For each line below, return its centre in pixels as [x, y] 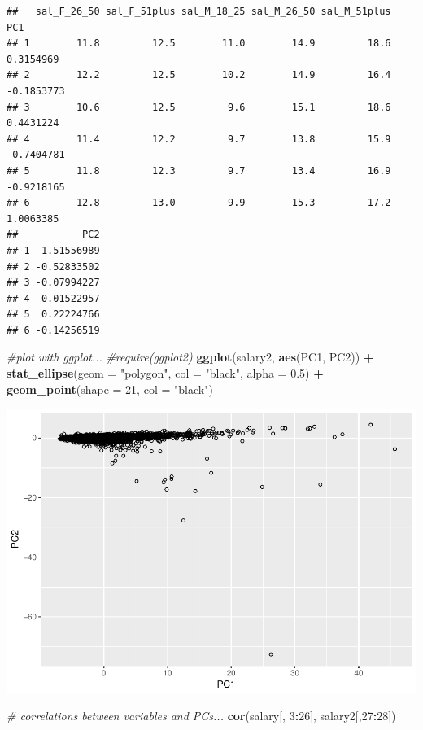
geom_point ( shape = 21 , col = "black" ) [110, 389]
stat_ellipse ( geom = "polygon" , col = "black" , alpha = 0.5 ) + [165, 373]
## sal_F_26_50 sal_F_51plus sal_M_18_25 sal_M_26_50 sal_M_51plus [199, 11]
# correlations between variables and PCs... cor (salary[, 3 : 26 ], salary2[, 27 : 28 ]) [201, 715]
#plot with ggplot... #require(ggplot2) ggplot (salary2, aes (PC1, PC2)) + [190, 357]
